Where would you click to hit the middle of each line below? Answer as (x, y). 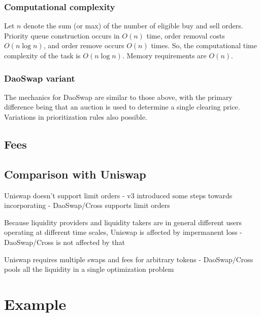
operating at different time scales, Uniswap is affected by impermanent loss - (123, 232)
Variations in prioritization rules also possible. (76, 117)
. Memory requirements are (164, 55)
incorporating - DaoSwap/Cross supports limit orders (87, 205)
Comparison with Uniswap (75, 174)
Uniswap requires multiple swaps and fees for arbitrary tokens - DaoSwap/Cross (129, 259)
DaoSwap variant (40, 78)
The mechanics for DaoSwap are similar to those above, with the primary (118, 97)
